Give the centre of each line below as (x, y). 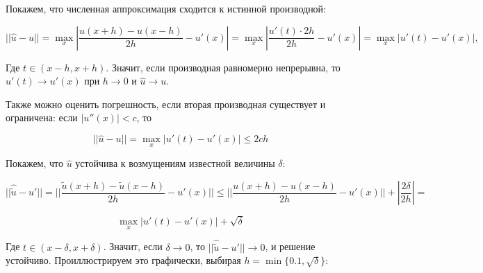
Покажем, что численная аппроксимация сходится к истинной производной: (166, 8)
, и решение (290, 246)
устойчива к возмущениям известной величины (175, 163)
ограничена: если (42, 117)
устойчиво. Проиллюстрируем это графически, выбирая (123, 260)
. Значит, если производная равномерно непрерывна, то (223, 67)
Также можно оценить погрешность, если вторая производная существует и (166, 104)
